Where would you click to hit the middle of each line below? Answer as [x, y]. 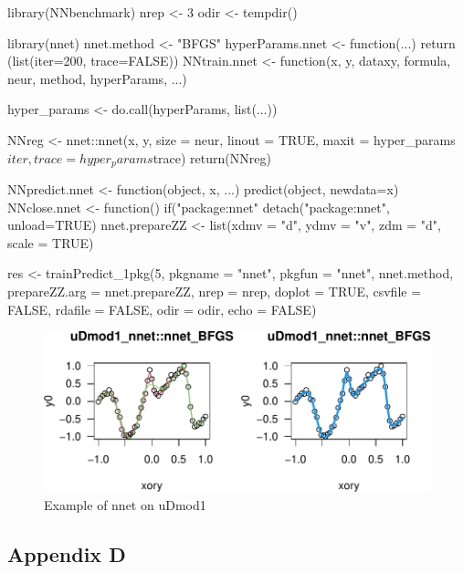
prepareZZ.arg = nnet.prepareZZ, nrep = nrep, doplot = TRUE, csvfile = [215, 291]
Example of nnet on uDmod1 [125, 504]
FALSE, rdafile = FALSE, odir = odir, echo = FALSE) [162, 309]
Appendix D [67, 553]
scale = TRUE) [51, 242]
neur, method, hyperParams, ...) [97, 78]
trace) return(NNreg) [212, 157]
